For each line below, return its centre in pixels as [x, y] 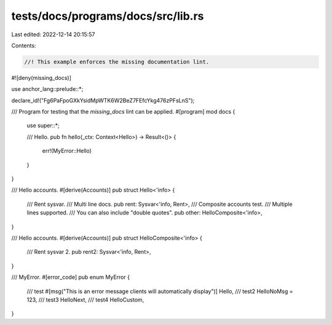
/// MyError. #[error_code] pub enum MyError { [71, 277]
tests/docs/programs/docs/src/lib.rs [108, 16]
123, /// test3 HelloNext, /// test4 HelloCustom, [85, 300]
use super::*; [43, 125]
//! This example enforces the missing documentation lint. [117, 62]
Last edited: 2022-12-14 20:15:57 [53, 34]
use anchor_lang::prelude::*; [47, 89]
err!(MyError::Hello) [67, 151]
